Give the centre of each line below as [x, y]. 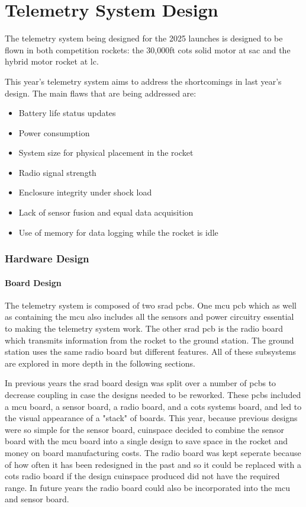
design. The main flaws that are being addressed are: [101, 93]
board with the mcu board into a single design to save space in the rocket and [146, 441]
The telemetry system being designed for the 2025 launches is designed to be [144, 38]
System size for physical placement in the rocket [106, 153]
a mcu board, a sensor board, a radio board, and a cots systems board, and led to [153, 406]
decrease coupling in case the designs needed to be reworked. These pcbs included [153, 395]
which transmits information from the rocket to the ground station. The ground [149, 340]
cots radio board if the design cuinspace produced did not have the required [142, 476]
